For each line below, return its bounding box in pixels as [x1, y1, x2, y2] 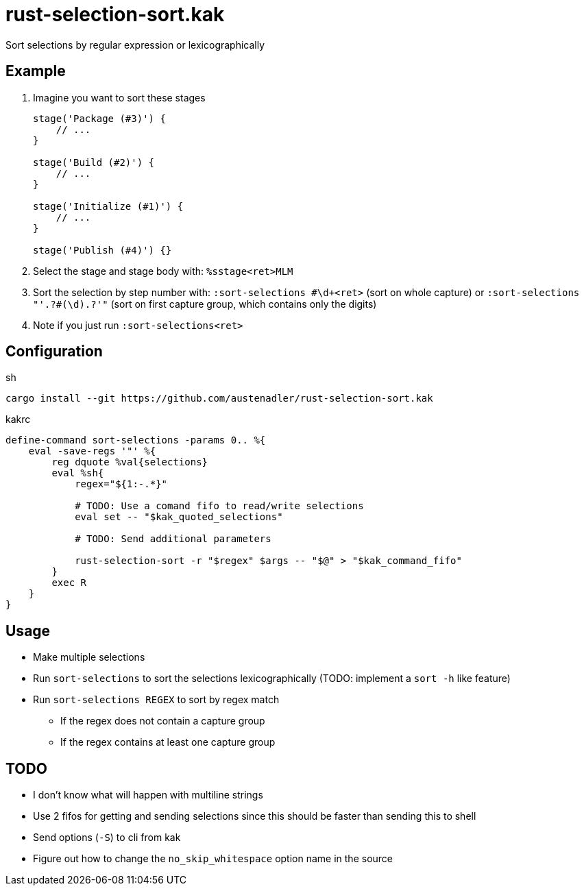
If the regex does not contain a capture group [60, 715, 265, 727]
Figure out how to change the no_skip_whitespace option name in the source [33, 853, 393, 865]
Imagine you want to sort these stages [33, 91, 206, 103]
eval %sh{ [51, 467, 104, 479]
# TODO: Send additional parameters [75, 533, 271, 545]
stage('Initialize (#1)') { [33, 200, 184, 212]
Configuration [5, 343, 103, 361]
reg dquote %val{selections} [51, 456, 208, 468]
